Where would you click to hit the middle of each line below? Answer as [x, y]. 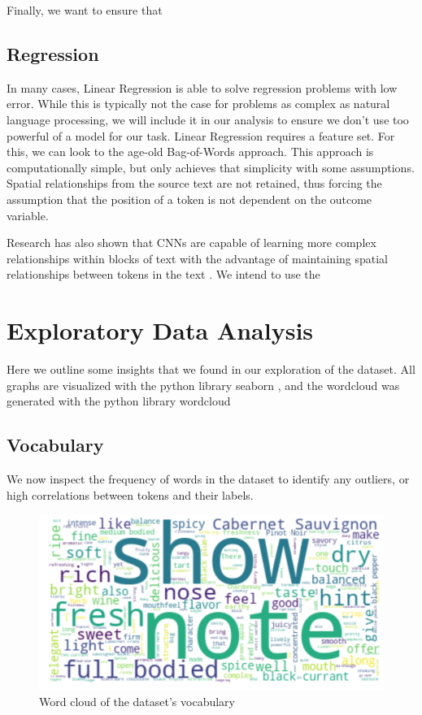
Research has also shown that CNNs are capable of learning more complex [191, 243]
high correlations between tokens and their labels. [130, 494]
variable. [28, 215]
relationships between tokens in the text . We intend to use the [163, 274]
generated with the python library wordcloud [119, 401]
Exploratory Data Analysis [160, 330]
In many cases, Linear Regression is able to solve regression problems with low [202, 87]
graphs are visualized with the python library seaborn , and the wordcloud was [203, 385]
